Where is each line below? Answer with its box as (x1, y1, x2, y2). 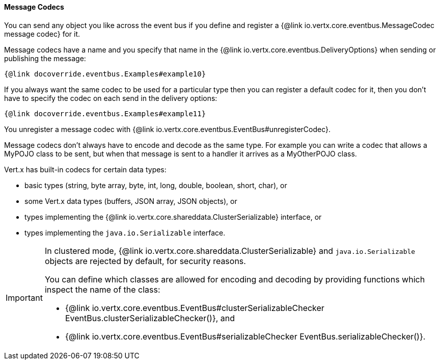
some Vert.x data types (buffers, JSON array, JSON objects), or (24, 196, 237, 205)
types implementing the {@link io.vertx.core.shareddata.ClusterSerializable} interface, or (24, 212, 322, 221)
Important (6, 292, 43, 303)
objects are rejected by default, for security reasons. (44, 255, 246, 266)
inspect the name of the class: (44, 284, 160, 295)
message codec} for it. (4, 29, 80, 38)
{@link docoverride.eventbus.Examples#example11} (4, 109, 206, 118)
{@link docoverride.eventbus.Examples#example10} (4, 69, 206, 78)
